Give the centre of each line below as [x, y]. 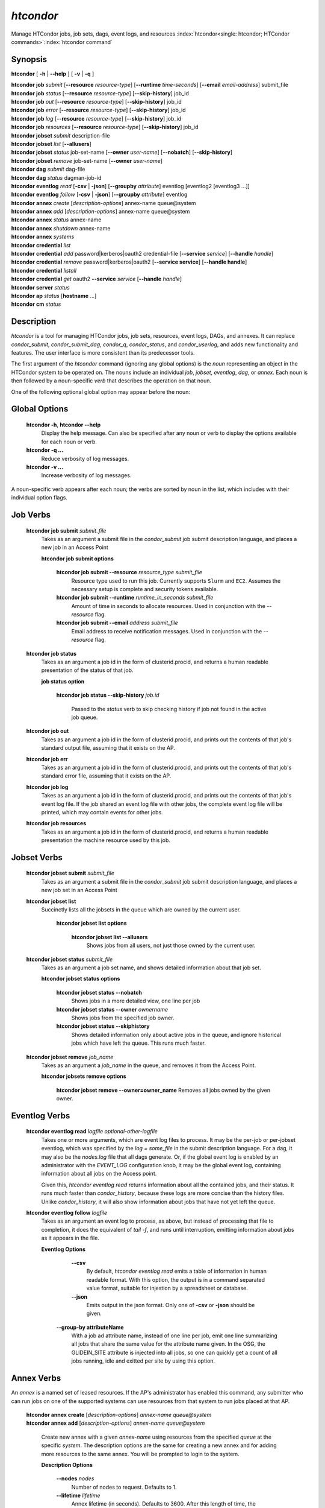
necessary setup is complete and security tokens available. [145, 589]
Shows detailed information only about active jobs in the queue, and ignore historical [176, 1034]
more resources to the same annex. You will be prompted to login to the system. [141, 1454]
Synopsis [29, 59]
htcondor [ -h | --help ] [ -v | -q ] [53, 74]
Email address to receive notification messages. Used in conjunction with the [167, 631]
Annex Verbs [36, 1378]
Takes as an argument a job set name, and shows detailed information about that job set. [151, 968]
